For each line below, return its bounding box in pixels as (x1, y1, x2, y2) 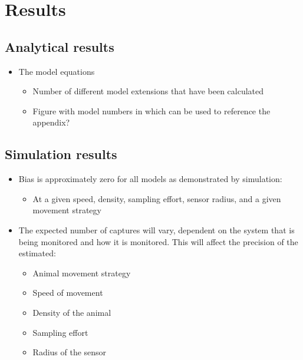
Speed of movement (32, 286, 103, 299)
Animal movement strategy (32, 266, 131, 279)
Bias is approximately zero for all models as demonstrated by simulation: (18, 173, 282, 185)
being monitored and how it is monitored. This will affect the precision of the (18, 235, 298, 247)
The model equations (18, 65, 95, 77)
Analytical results (5, 37, 114, 55)
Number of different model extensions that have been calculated (32, 85, 264, 97)
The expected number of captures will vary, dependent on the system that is (18, 223, 295, 236)
